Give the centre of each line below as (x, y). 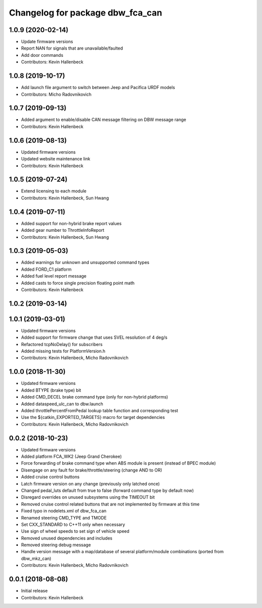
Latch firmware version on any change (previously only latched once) (90, 484)
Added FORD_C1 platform (46, 269)
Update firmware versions (47, 42)
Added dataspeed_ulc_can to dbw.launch (62, 404)
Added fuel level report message (54, 276)
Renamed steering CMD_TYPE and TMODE (64, 518)
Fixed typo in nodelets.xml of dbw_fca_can (64, 511)
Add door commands (42, 55)
